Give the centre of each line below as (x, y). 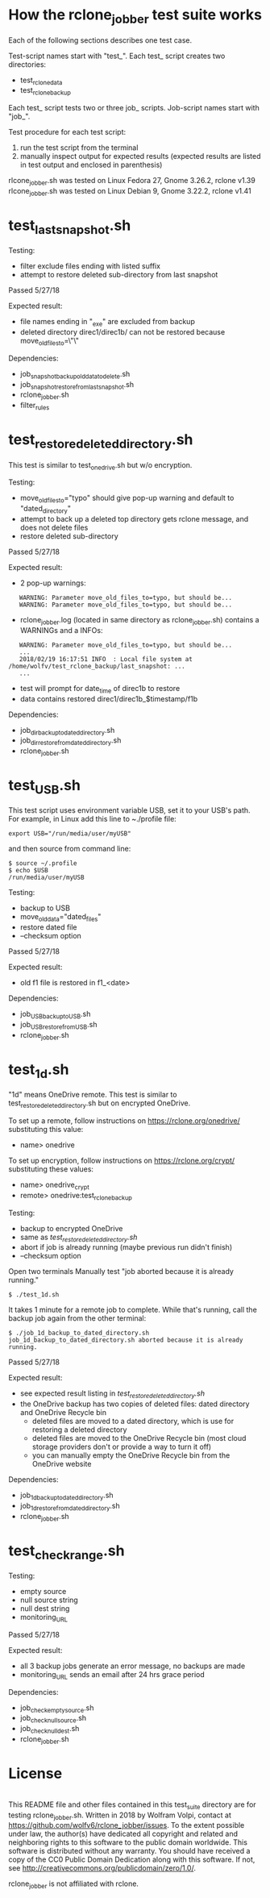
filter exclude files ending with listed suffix (90, 266)
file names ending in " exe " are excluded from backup (107, 323)
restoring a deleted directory (79, 1430)
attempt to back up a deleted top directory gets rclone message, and (134, 518)
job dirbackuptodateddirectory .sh (67, 731)
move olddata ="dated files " (60, 918)
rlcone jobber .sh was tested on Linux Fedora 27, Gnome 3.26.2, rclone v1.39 (132, 181)
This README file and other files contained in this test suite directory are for (132, 1805)
